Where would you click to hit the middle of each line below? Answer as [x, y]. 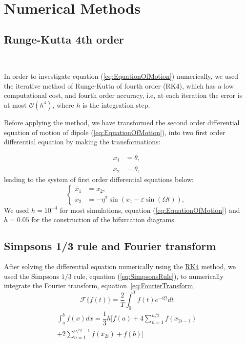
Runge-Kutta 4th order [64, 39]
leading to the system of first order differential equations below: [99, 179]
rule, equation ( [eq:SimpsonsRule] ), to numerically [149, 276]
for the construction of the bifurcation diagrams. [104, 219]
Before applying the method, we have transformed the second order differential [122, 122]
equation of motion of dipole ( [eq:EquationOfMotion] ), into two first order [115, 132]
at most [15, 104]
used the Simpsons [32, 276]
